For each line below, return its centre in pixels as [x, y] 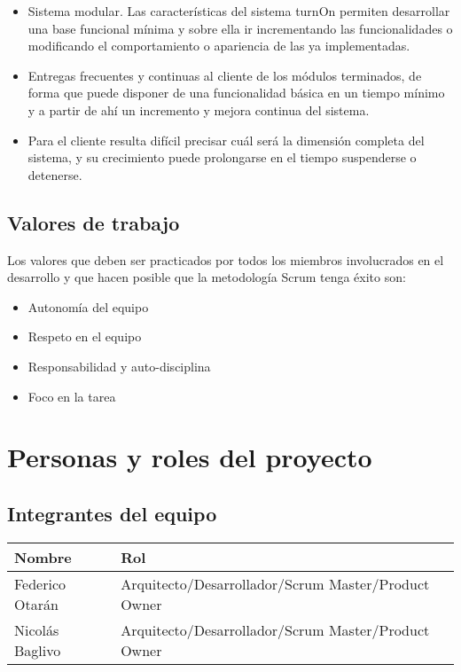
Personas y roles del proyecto [190, 457]
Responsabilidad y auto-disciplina [119, 366]
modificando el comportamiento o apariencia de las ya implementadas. [219, 46]
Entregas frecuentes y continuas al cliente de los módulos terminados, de [225, 75]
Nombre [43, 557]
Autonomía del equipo [88, 306]
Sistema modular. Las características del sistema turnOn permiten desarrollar [239, 11]
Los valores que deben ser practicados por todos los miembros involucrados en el [226, 259]
